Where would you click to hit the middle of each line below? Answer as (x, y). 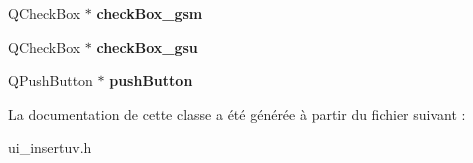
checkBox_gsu (147, 46)
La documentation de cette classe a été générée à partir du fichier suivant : (237, 113)
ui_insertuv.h (50, 147)
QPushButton (50, 80)
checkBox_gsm (149, 13)
